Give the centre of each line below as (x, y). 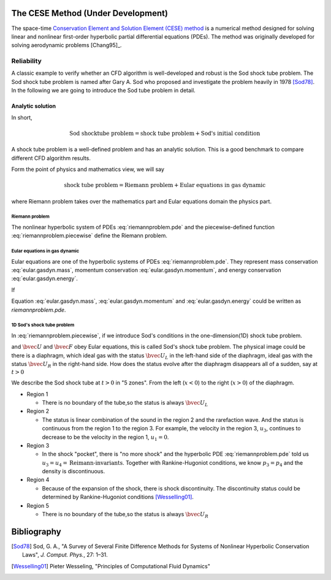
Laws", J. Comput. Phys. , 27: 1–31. (65, 555)
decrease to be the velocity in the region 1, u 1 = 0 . (105, 437)
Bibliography (36, 531)
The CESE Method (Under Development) (90, 13)
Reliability (27, 61)
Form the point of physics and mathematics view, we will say (88, 169)
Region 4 (38, 480)
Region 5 (38, 505)
